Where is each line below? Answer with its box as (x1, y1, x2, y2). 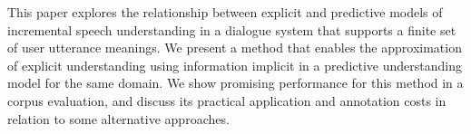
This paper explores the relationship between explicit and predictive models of (7, 3, 443, 21)
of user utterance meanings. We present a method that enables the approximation (7, 38, 462, 57)
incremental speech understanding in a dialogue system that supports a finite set (7, 20, 456, 39)
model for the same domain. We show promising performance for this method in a (7, 73, 464, 92)
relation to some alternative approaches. (7, 109, 230, 128)
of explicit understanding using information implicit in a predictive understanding (7, 55, 462, 74)
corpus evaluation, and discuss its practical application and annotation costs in (7, 91, 446, 110)
